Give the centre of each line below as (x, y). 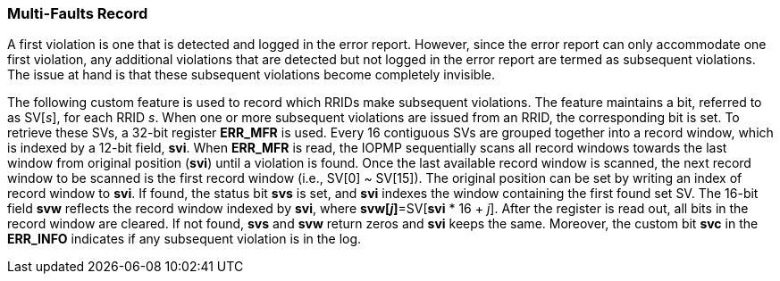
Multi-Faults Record (78, 13)
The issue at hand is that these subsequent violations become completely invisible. (251, 75)
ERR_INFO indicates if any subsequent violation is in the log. (185, 239)
